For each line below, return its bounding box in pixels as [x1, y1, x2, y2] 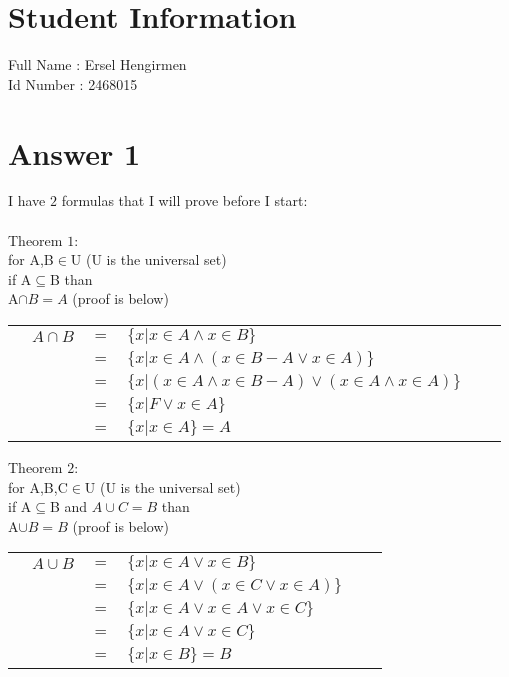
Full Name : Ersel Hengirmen [8, 54, 187, 75]
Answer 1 [8, 132, 141, 173]
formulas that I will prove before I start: [61, 190, 308, 211]
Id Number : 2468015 [8, 73, 138, 94]
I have [8, 190, 46, 211]
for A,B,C [8, 476, 68, 497]
